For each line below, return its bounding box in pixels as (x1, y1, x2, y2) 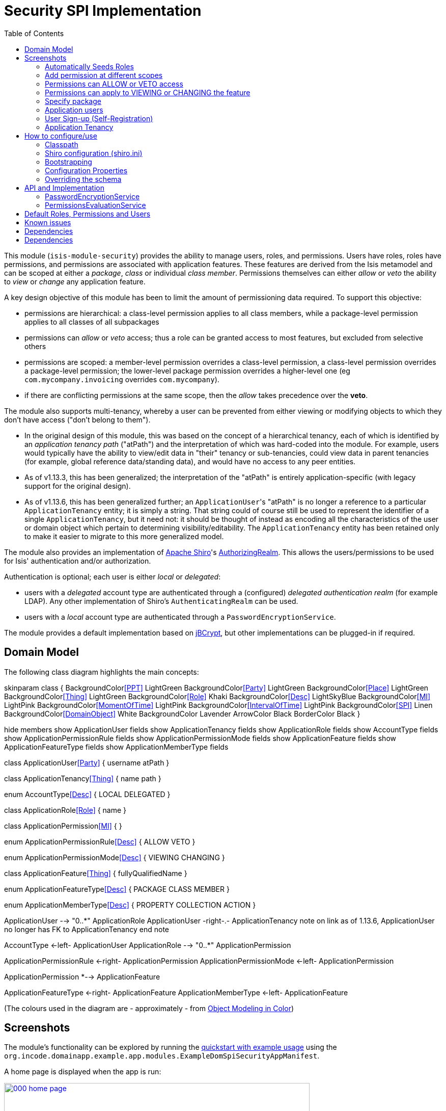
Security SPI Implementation (4, 2, 202, 19)
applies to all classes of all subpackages (24, 317, 159, 326)
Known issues (24, 218, 71, 227)
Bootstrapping (45, 157, 92, 166)
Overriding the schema (45, 174, 122, 183)
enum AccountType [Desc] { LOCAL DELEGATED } (4, 789, 171, 799)
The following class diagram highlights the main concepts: (4, 667, 199, 676)
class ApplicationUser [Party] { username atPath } (4, 758, 170, 767)
